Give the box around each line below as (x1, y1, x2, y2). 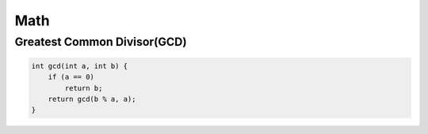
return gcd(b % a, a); (48, 95, 136, 103)
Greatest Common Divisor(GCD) (14, 35, 187, 49)
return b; (64, 84, 103, 92)
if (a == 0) (48, 73, 95, 82)
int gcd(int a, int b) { (31, 61, 128, 70)
